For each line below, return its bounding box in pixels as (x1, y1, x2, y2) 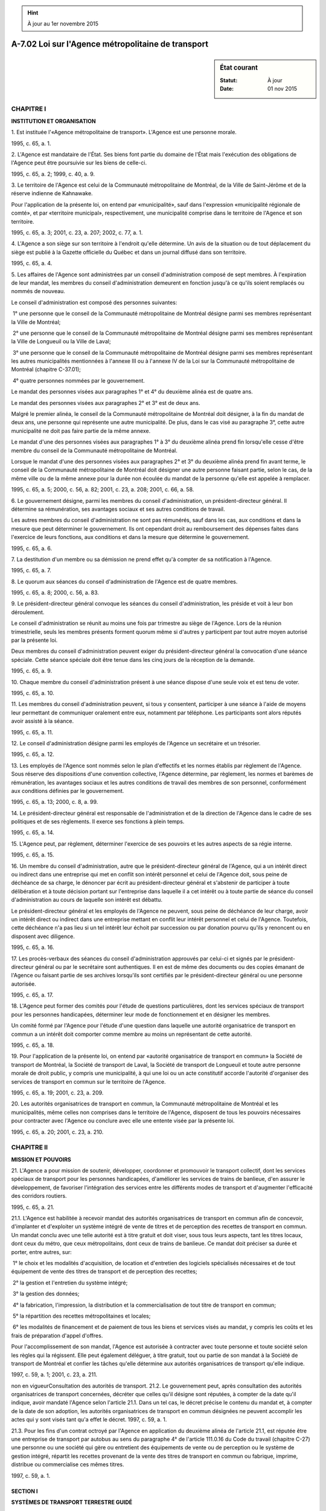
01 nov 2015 (267, 85, 298, 92)
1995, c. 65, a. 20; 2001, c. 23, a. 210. (11, 1128, 104, 1136)
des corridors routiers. (11, 1192, 67, 1200)
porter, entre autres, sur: (11, 1248, 72, 1255)
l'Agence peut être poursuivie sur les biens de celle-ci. (11, 159, 147, 166)
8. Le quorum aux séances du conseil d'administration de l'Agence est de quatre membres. (11, 578, 238, 585)
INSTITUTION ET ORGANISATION (11, 117, 96, 125)
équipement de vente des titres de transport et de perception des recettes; (11, 1268, 197, 1275)
